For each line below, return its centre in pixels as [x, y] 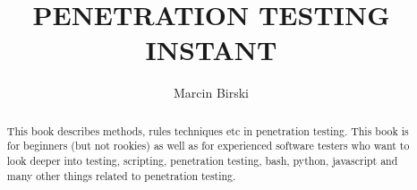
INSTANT [211, 50]
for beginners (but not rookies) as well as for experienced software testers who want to [208, 146]
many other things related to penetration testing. [121, 175]
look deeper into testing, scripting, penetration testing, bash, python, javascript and [202, 161]
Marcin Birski [211, 93]
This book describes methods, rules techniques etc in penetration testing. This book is [208, 130]
